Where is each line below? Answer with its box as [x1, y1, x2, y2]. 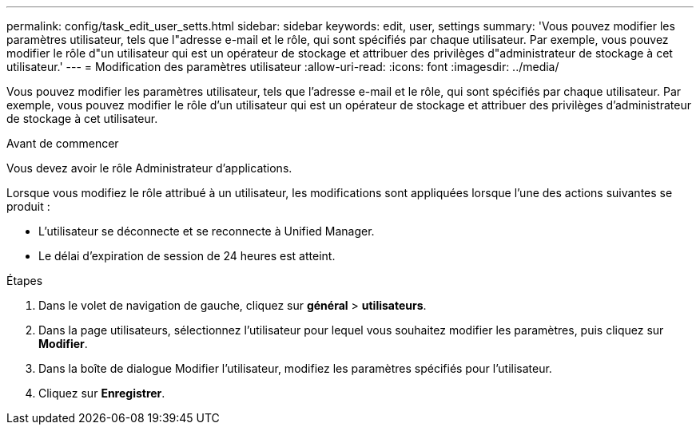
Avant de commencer [6, 136, 119, 150]
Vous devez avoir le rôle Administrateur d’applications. [6, 161, 292, 175]
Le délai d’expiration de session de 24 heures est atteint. [38, 249, 336, 263]
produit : [6, 200, 50, 213]
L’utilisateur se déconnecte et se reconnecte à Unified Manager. [38, 224, 375, 238]
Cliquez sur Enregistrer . [38, 386, 165, 400]
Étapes [6, 274, 43, 287]
